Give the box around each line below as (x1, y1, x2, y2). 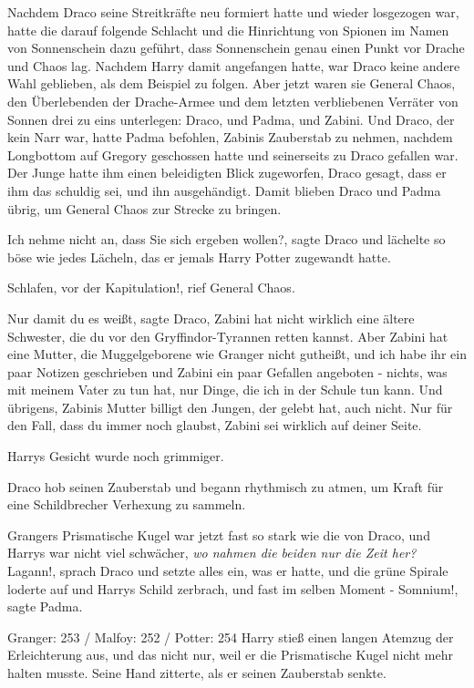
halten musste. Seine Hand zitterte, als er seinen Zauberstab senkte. (7, 663, 386, 682)
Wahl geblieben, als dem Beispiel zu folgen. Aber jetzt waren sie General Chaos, (7, 74, 456, 93)
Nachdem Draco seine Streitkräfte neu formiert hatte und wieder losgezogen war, (7, 3, 459, 21)
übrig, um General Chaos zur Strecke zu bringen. (7, 199, 282, 218)
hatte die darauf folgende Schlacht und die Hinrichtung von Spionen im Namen (7, 20, 449, 39)
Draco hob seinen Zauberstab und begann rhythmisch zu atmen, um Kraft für (7, 477, 444, 496)
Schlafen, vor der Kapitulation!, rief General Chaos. (7, 278, 295, 297)
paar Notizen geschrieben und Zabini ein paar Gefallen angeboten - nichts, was (7, 362, 448, 381)
